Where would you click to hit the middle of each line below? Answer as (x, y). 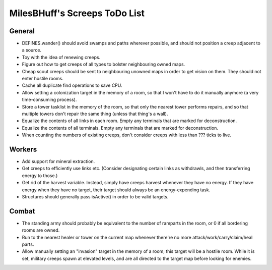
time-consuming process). (49, 100)
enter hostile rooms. (43, 79)
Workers (23, 149)
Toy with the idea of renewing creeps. (61, 57)
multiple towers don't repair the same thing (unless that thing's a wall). (95, 114)
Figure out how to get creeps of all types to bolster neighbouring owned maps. (104, 64)
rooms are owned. (41, 230)
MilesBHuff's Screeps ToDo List (77, 13)
